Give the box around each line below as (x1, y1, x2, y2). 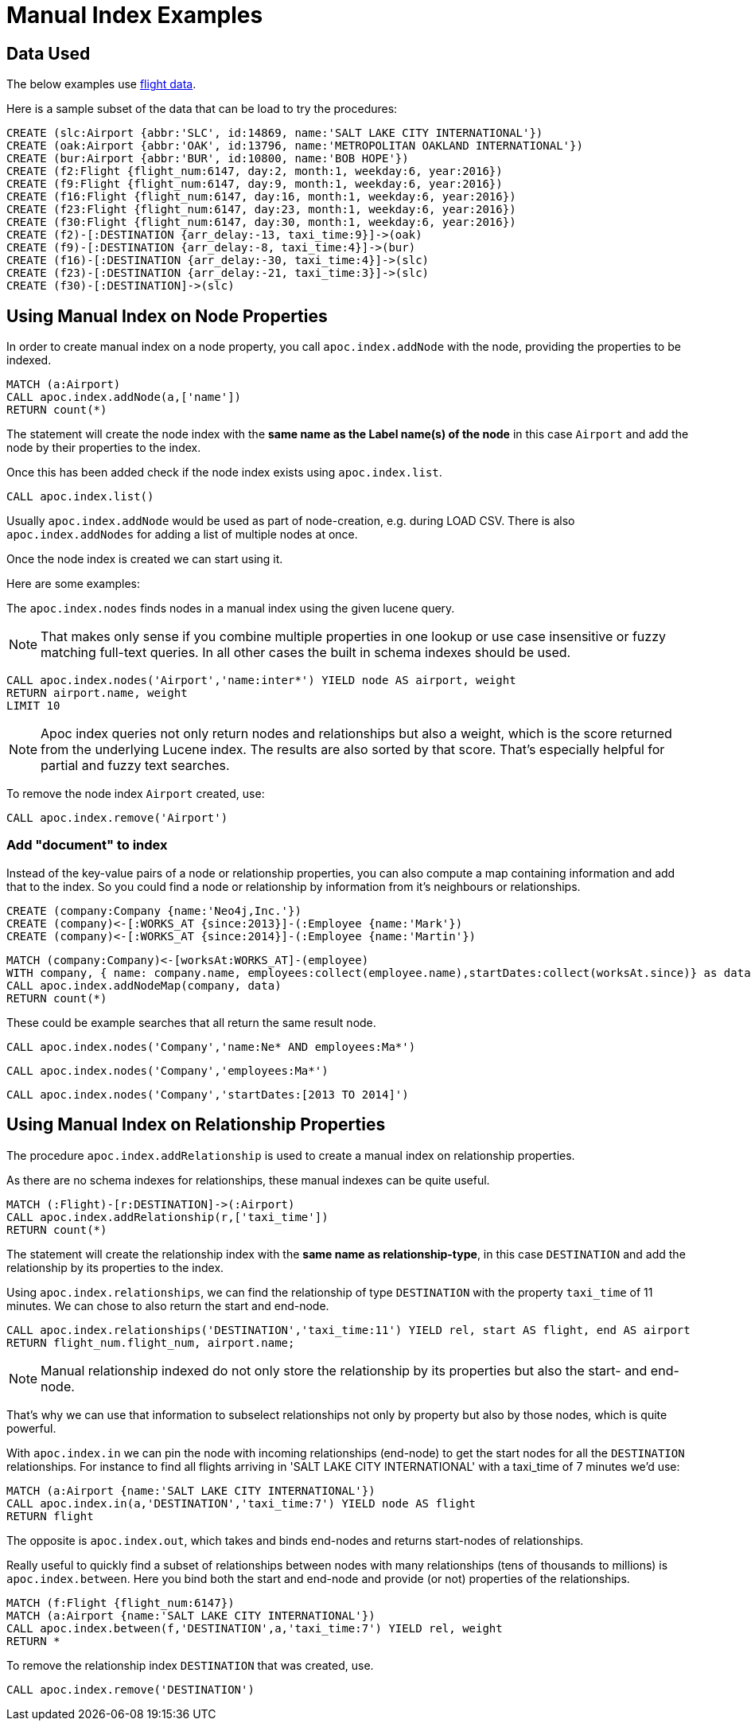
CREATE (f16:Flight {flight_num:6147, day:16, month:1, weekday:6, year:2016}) (6, 190, 516, 204)
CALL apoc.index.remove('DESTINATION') (6, 1682, 255, 1696)
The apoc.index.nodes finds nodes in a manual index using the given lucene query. (6, 601, 455, 616)
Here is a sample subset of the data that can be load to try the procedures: (6, 102, 398, 116)
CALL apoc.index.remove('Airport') (6, 811, 228, 825)
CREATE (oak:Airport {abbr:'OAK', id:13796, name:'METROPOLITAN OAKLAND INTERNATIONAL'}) (6, 139, 583, 153)
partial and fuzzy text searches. (41, 757, 230, 774)
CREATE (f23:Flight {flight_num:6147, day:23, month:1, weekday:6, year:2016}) (6, 203, 516, 216)
